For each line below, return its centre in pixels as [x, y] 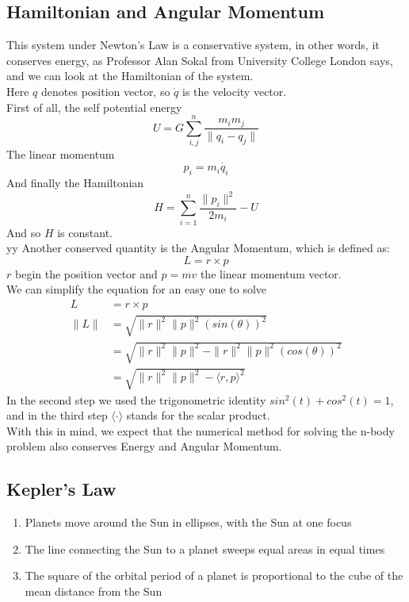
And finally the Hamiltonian [75, 182]
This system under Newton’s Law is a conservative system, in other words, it [193, 45]
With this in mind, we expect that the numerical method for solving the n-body [201, 430]
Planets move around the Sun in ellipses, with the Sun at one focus [188, 522]
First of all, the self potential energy [94, 107]
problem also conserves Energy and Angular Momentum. [144, 446]
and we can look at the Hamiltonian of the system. [130, 76]
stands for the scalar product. [198, 415]
